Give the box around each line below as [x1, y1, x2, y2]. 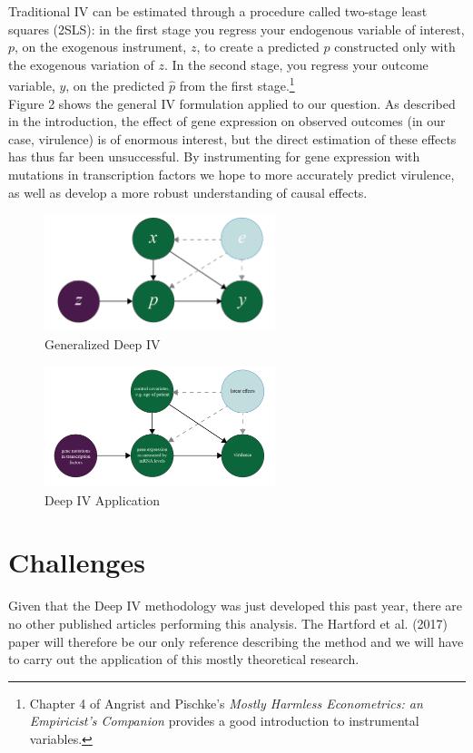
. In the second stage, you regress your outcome [163, 54, 429, 73]
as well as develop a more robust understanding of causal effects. [8, 182, 368, 201]
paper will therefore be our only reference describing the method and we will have [8, 631, 464, 650]
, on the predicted [65, 76, 165, 95]
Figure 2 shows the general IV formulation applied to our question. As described [8, 93, 456, 112]
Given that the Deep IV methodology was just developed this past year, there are [8, 596, 463, 615]
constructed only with [334, 37, 456, 56]
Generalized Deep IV [44, 334, 161, 353]
